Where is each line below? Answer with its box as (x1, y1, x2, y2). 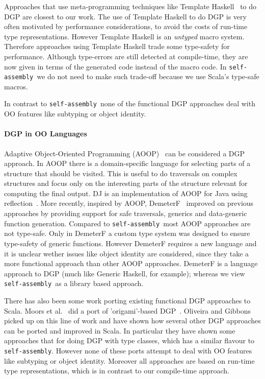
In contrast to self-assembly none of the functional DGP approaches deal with (4, 98, 255, 109)
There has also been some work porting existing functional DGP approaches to (4, 295, 251, 305)
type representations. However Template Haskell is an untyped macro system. (4, 31, 245, 41)
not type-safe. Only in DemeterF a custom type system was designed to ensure (4, 228, 250, 239)
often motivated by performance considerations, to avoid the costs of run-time (4, 21, 248, 32)
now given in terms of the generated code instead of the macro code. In (4, 61, 227, 72)
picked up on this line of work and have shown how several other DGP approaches (4, 315, 261, 326)
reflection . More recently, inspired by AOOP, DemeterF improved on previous (4, 198, 254, 208)
